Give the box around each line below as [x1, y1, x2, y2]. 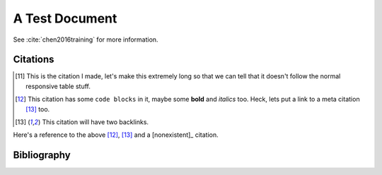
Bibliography [13, 149, 71, 162]
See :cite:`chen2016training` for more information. [13, 35, 158, 44]
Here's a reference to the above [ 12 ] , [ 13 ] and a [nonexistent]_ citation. [13, 131, 219, 139]
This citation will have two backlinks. [42, 118, 149, 126]
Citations [13, 54, 54, 66]
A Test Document [13, 11, 117, 26]
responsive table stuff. [25, 82, 91, 90]
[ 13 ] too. [25, 104, 50, 113]
